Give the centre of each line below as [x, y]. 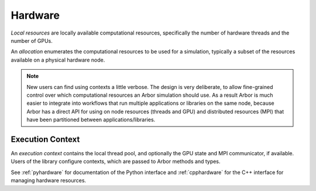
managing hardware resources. [49, 180]
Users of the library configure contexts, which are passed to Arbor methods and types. [116, 162]
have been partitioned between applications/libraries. [91, 120]
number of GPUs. [32, 40]
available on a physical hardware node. [58, 60]
